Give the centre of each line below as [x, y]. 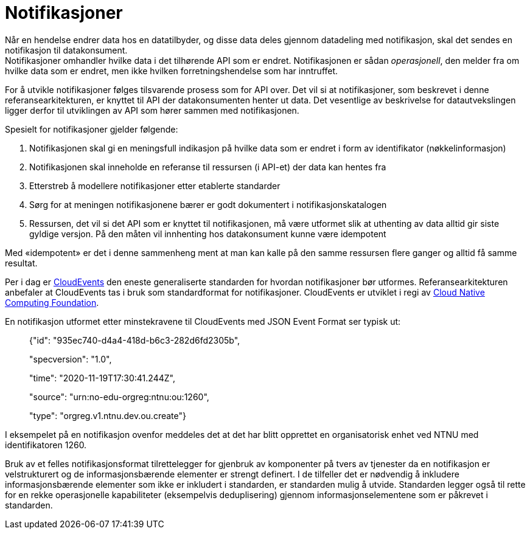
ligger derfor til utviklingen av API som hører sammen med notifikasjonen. [152, 110]
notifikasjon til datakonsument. [66, 50]
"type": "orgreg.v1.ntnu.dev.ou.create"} [108, 415]
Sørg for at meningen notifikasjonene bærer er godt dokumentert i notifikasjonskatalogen [208, 204]
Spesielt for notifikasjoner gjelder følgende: [92, 129]
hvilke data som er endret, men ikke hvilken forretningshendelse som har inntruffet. [172, 71]
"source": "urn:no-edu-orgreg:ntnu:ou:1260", [119, 397]
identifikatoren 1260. [46, 445]
